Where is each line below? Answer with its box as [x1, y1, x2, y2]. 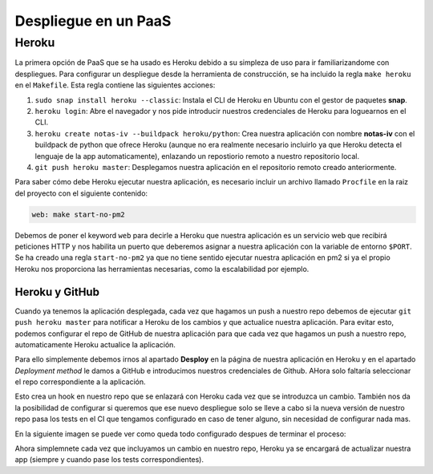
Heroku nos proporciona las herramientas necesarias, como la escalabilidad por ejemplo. [14, 264, 310, 273]
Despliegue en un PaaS [14, 12, 172, 30]
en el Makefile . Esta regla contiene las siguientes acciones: [14, 80, 216, 90]
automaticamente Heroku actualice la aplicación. [14, 339, 176, 349]
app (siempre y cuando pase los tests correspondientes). [14, 455, 204, 464]
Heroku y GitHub [14, 285, 100, 298]
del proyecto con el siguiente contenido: [14, 188, 148, 198]
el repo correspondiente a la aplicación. [14, 377, 146, 387]
